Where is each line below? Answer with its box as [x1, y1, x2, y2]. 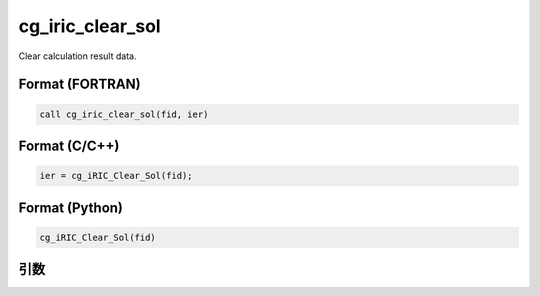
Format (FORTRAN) [18, 76, 141, 93]
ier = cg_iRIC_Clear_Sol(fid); [39, 170, 194, 182]
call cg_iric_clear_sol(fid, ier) [39, 108, 209, 120]
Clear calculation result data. [18, 50, 137, 62]
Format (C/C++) [18, 137, 120, 154]
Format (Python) [18, 199, 124, 216]
